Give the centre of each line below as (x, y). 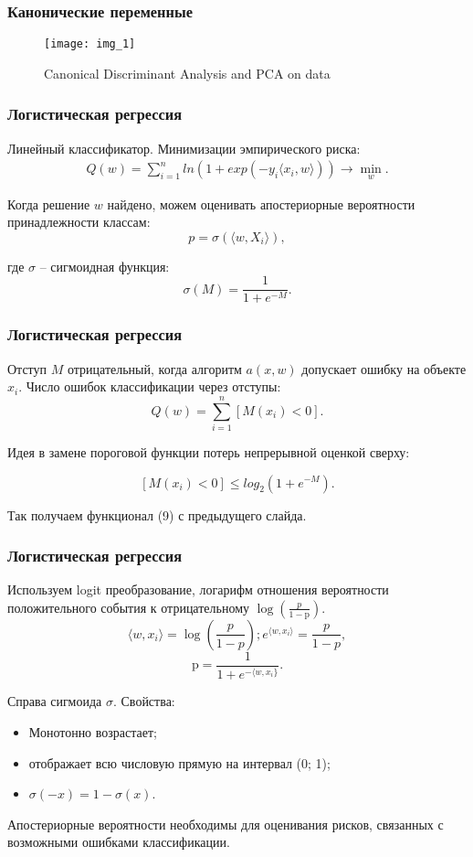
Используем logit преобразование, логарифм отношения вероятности (198, 589)
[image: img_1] (90, 44)
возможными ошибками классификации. (119, 842)
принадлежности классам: (79, 222)
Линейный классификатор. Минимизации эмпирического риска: (184, 148)
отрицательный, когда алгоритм (154, 368)
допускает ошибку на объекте (384, 368)
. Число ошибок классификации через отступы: (150, 386)
